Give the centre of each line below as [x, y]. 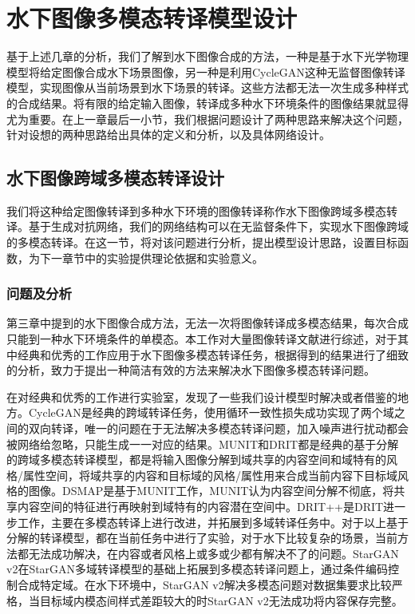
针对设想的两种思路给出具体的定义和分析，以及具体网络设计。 [168, 135]
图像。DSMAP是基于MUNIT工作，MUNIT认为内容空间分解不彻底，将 [211, 491]
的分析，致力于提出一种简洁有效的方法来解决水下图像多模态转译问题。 [191, 370]
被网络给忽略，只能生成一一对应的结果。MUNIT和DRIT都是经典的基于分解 [203, 444]
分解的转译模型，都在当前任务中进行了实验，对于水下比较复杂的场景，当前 [202, 538]
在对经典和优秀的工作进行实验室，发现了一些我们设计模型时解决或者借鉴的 [202, 396]
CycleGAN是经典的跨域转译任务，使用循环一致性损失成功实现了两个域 [211, 412]
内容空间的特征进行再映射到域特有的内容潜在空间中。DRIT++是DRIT [200, 507]
